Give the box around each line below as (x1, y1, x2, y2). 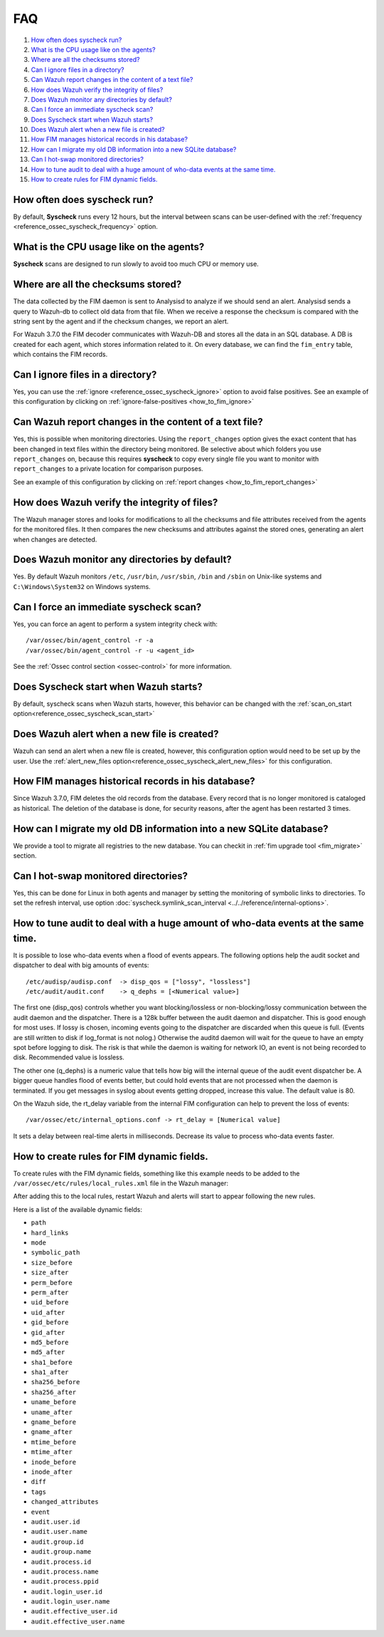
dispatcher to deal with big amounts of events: (13, 961, 149, 970)
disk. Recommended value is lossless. (13, 1053, 124, 1061)
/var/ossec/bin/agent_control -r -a (26, 636, 154, 645)
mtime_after (31, 1448, 73, 1456)
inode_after (31, 1467, 73, 1476)
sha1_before (31, 1358, 73, 1366)
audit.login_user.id (31, 1587, 103, 1596)
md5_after (31, 1348, 65, 1356)
